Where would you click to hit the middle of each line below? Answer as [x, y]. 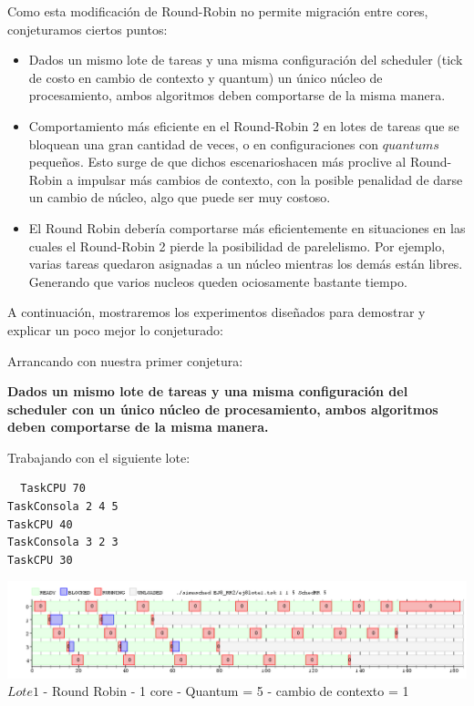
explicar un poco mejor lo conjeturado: [115, 329]
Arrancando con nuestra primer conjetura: [125, 360]
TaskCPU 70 [53, 489]
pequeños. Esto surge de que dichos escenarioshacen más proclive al [217, 162]
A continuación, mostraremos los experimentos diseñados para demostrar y [216, 312]
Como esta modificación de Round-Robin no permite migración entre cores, [218, 11]
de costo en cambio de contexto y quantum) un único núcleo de [206, 77]
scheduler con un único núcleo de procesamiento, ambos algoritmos [223, 409]
